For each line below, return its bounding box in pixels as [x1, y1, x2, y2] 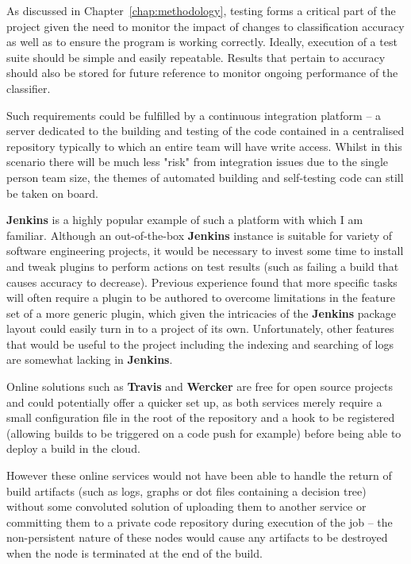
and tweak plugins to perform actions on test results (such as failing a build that [6, 257, 399, 274]
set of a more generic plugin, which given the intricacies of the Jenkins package [6, 304, 397, 321]
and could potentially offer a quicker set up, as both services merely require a [6, 393, 382, 410]
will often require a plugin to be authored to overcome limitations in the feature [6, 289, 395, 306]
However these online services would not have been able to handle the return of [6, 467, 392, 484]
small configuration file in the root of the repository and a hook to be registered [6, 409, 395, 426]
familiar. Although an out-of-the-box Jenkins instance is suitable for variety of [6, 226, 393, 243]
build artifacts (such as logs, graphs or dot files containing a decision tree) [6, 482, 367, 499]
